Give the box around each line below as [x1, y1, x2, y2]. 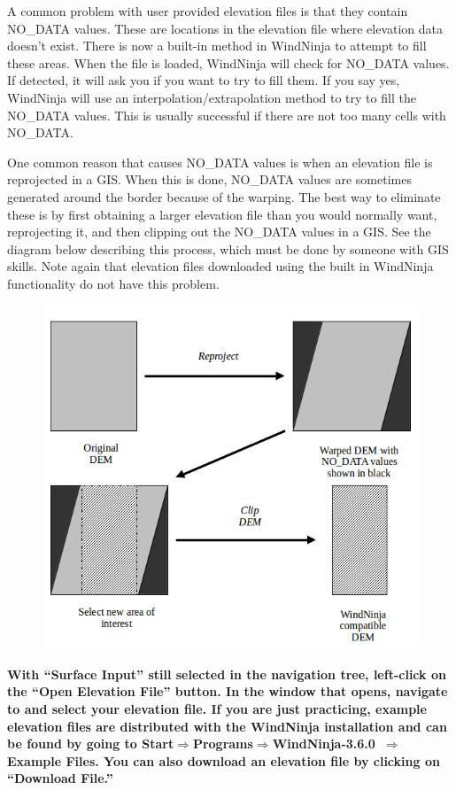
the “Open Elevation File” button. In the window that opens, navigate [7, 682, 448, 701]
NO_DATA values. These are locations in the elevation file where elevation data [7, 19, 444, 37]
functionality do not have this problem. [7, 274, 220, 292]
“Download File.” [7, 769, 113, 787]
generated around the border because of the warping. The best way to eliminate [7, 187, 441, 205]
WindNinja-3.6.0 [272, 734, 375, 753]
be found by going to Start [7, 734, 174, 753]
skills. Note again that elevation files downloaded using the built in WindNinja [7, 257, 434, 275]
